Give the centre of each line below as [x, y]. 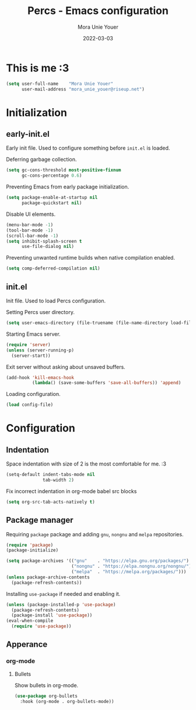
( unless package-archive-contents [48, 577]
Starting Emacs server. [33, 334]
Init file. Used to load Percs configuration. [56, 301]
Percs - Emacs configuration [98, 11]
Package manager [40, 520]
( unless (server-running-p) [40, 350]
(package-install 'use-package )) [52, 615]
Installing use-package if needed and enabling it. [63, 594]
